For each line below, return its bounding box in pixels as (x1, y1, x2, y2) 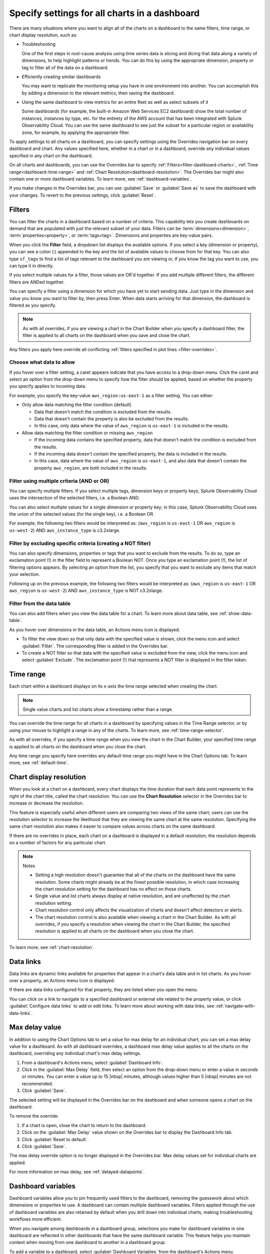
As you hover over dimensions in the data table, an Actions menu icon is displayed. (9, 626, 180, 633)
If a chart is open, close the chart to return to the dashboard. (21, 1122, 147, 1128)
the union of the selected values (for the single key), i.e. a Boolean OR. (9, 511, 154, 517)
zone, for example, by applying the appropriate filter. (21, 129, 130, 135)
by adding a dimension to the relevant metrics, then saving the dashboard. (21, 90, 175, 96)
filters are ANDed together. (9, 279, 65, 285)
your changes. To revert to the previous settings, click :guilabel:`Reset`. (9, 192, 156, 198)
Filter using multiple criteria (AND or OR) (9, 477, 109, 484)
